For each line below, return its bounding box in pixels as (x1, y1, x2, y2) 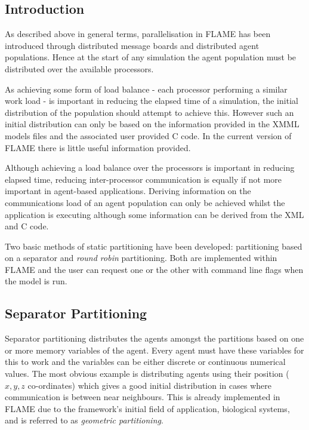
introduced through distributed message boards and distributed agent (5, 39, 259, 51)
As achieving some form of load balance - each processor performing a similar (5, 82, 288, 95)
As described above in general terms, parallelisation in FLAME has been (5, 27, 271, 40)
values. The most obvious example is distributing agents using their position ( (5, 367, 289, 380)
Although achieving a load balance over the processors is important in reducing (5, 161, 295, 174)
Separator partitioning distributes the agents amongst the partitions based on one (5, 332, 304, 345)
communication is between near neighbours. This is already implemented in (5, 391, 280, 403)
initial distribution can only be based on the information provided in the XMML (5, 118, 299, 130)
